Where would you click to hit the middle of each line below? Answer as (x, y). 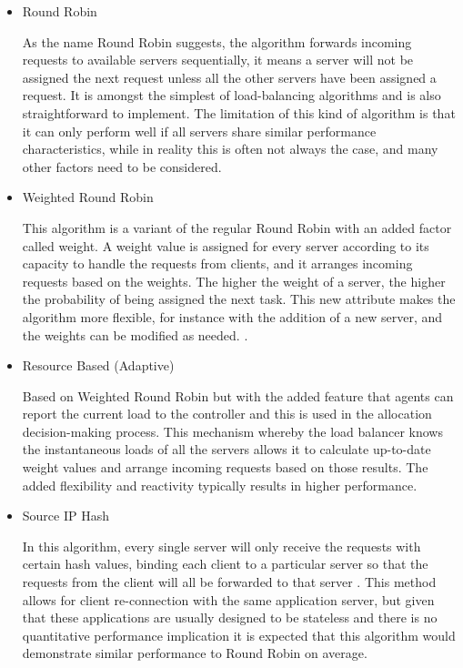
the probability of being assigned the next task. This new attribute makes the (239, 299)
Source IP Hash (65, 516)
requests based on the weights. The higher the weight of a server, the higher (234, 281)
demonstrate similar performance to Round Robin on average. (195, 653)
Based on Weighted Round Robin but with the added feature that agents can (238, 395)
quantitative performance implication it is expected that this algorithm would (239, 635)
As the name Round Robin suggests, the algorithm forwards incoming (217, 41)
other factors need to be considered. (122, 166)
